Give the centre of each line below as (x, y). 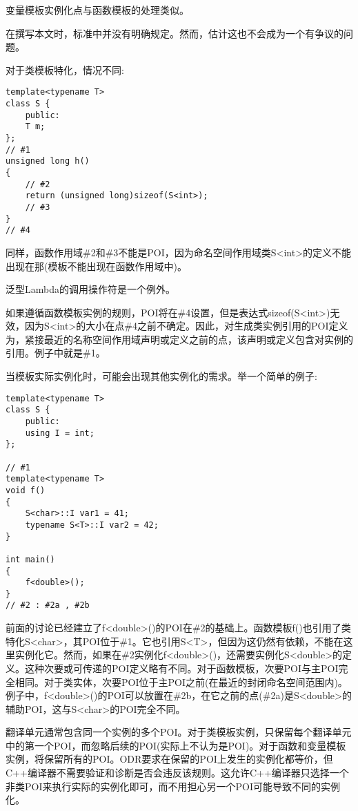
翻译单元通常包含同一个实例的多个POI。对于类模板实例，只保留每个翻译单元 (179, 732)
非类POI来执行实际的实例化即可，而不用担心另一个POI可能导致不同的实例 (173, 786)
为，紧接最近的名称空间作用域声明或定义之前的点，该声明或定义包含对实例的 (179, 339)
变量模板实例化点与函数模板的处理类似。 (97, 10)
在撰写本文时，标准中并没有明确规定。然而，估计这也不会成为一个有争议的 (175, 33)
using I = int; (60, 433)
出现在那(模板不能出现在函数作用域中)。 (96, 266)
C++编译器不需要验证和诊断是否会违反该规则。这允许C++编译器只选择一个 (177, 773)
